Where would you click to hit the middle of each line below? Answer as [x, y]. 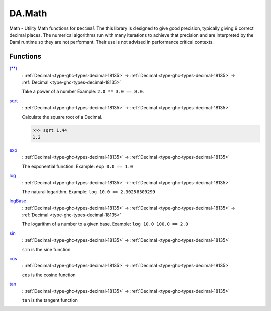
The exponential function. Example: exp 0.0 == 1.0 [78, 166]
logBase [18, 201]
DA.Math [28, 13]
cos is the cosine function [49, 275]
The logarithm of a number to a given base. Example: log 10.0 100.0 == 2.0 [105, 224]
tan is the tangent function [50, 300]
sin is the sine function [46, 249]
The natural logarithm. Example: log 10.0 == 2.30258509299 [88, 192]
